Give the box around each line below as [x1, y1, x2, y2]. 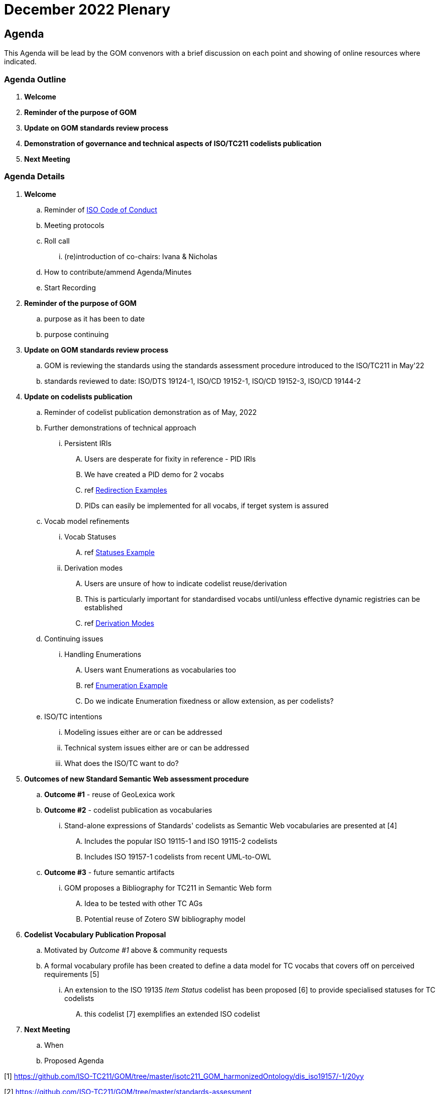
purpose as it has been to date [44, 314, 145, 323]
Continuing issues [44, 634, 103, 643]
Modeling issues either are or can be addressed [64, 727, 223, 736]
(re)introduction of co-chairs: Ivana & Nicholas [64, 252, 217, 261]
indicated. [4, 57, 37, 66]
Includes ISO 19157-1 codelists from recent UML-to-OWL [84, 852, 271, 861]
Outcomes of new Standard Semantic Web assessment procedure [24, 774, 249, 783]
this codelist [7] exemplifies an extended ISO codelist [84, 1009, 260, 1018]
